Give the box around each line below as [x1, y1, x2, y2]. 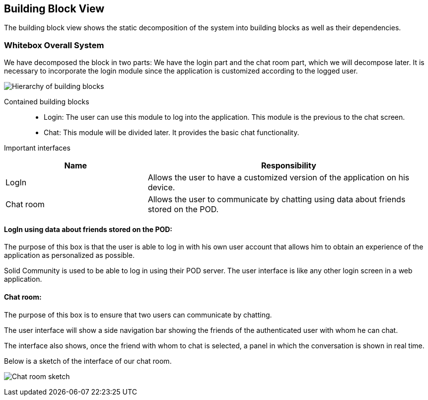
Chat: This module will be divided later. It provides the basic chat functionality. [44, 128, 299, 137]
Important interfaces [4, 144, 71, 153]
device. [147, 182, 175, 193]
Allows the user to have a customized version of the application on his [147, 172, 410, 183]
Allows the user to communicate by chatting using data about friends [147, 194, 406, 205]
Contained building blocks [4, 97, 89, 106]
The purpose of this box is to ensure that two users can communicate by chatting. [4, 310, 272, 319]
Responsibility [261, 160, 316, 171]
